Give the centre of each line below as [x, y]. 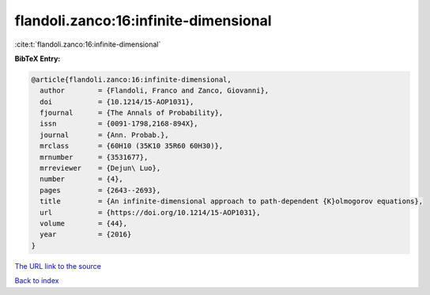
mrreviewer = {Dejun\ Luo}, [100, 168]
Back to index [37, 281]
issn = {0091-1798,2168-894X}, [119, 124]
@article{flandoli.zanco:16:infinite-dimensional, [132, 79]
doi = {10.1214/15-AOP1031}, [117, 102]
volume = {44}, [84, 223]
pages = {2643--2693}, [100, 190]
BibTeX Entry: [38, 59]
